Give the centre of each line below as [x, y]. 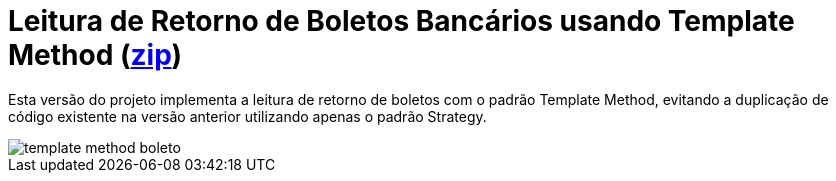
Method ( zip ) [95, 55]
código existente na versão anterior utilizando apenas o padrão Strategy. [247, 116]
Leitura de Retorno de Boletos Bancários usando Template [401, 21]
